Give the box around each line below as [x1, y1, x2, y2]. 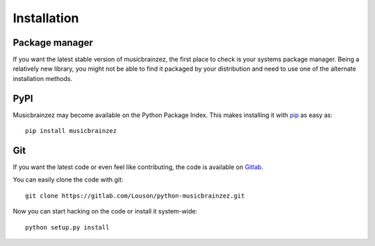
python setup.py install [25, 223, 110, 231]
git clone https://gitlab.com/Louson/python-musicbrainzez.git [25, 191, 245, 200]
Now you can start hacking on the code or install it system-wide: [12, 207, 198, 216]
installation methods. [12, 74, 73, 82]
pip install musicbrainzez [25, 127, 117, 135]
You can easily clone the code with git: [12, 175, 124, 184]
